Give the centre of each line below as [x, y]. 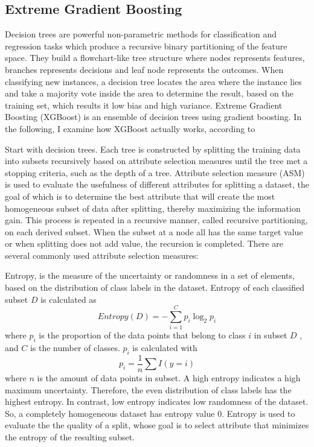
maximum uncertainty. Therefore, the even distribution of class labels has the [148, 389]
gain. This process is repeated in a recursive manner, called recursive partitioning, [156, 220]
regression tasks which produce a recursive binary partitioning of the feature [146, 46]
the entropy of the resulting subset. [70, 437]
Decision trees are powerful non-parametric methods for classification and [141, 34]
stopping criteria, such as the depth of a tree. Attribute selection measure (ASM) [155, 172]
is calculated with [165, 348]
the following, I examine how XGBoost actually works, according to [130, 128]
